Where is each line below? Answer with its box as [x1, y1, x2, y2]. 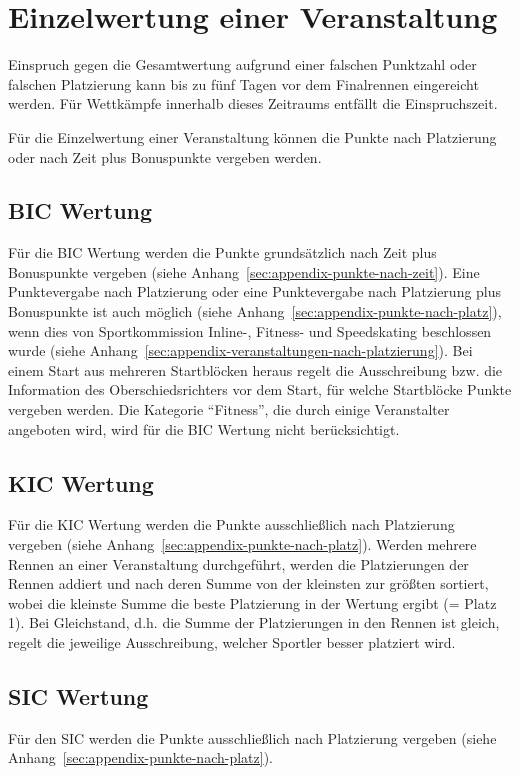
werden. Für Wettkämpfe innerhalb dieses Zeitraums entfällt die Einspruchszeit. [8, 93, 498, 114]
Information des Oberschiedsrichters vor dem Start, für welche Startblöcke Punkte [8, 379, 512, 400]
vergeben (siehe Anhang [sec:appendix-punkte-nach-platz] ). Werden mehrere [8, 534, 477, 555]
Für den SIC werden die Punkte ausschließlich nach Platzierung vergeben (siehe [8, 727, 497, 748]
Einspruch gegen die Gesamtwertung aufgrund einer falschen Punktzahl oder [8, 54, 477, 75]
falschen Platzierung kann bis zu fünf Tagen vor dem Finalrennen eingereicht [8, 73, 479, 94]
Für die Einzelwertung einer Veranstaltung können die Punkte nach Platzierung [8, 126, 497, 147]
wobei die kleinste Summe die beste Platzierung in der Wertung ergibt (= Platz [8, 592, 497, 613]
